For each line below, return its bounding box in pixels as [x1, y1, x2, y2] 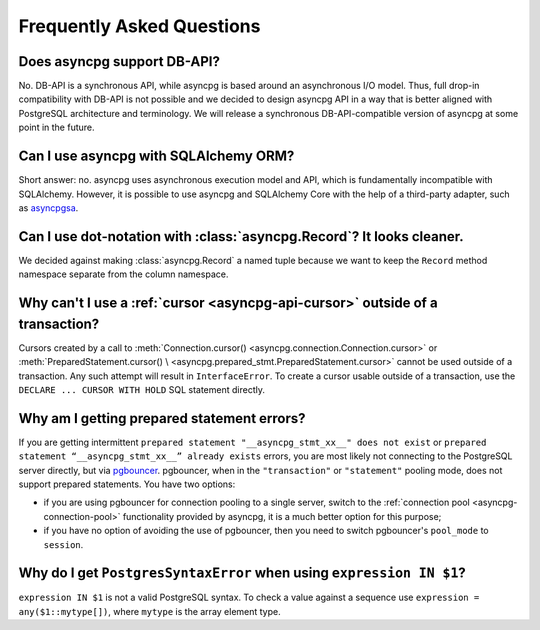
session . [43, 538, 84, 550]
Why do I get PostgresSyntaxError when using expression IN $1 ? [18, 565, 467, 582]
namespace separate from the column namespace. [18, 268, 229, 280]
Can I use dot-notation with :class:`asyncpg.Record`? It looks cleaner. [18, 228, 464, 245]
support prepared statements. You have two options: [18, 478, 236, 490]
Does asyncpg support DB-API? [18, 53, 220, 70]
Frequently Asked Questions [18, 15, 261, 37]
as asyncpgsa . [18, 201, 79, 214]
